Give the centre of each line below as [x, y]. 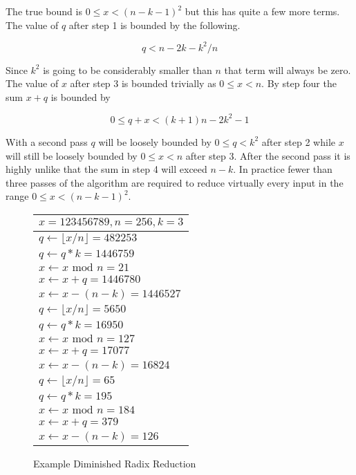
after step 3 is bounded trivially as [143, 83]
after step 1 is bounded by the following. [154, 25]
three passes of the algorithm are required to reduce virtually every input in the [175, 182]
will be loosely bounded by [155, 141]
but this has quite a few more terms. [262, 11]
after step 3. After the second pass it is [268, 155]
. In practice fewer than [283, 169]
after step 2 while [298, 141]
